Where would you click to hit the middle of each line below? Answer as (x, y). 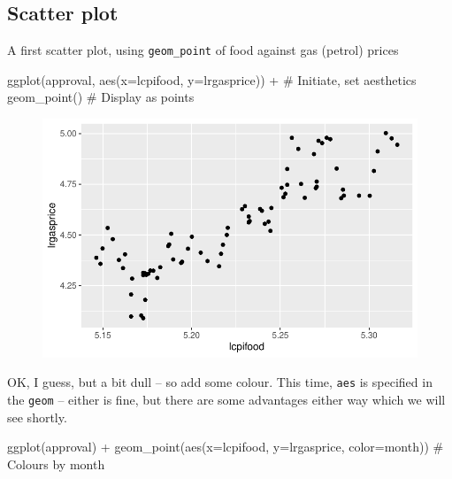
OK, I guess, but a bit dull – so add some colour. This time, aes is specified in (220, 382)
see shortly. (37, 417)
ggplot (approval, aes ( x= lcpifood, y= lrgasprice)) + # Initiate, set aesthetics (212, 79)
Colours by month (56, 464)
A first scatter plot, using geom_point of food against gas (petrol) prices (203, 50)
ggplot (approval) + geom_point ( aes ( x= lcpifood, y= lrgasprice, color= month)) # (226, 447)
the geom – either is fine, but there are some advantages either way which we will (226, 400)
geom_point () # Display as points (101, 97)
